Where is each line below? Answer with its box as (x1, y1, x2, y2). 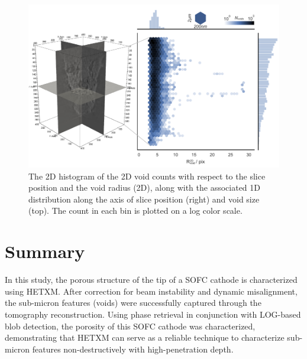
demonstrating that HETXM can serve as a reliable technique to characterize (5, 331, 285, 344)
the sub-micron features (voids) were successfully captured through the (5, 296, 261, 309)
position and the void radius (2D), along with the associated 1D (28, 181, 260, 194)
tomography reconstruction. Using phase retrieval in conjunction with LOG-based (5, 308, 301, 320)
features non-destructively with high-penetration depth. (32, 342, 234, 355)
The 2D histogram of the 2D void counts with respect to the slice (28, 169, 266, 182)
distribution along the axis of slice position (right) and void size (28, 192, 260, 205)
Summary (5, 239, 85, 263)
